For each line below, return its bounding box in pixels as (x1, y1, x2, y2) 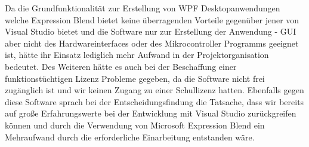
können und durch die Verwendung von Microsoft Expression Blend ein (5, 118, 265, 131)
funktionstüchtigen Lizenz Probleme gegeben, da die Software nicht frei (5, 72, 265, 84)
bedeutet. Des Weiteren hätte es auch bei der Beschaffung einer (5, 60, 237, 72)
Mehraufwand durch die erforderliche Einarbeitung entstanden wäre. (5, 130, 255, 143)
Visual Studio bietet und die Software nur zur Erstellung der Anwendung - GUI (5, 25, 296, 38)
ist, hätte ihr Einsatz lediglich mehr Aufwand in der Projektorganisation (5, 48, 269, 61)
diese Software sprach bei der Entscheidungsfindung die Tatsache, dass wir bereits (5, 95, 304, 108)
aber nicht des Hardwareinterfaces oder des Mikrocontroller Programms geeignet (5, 36, 299, 49)
